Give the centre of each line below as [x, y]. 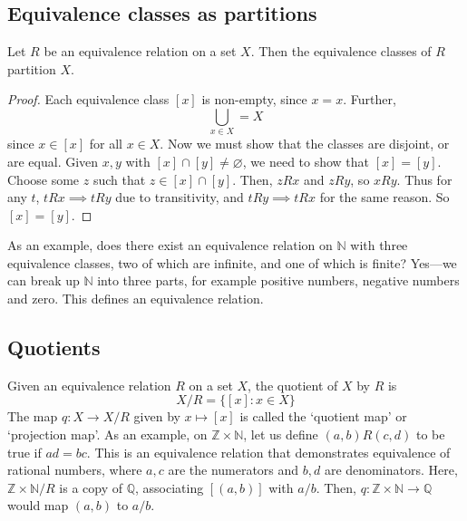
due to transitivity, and [180, 197]
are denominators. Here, [391, 470]
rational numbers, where [75, 470]
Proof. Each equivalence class [88, 99]
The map [33, 416]
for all [106, 144]
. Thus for [424, 179]
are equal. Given [53, 161]
